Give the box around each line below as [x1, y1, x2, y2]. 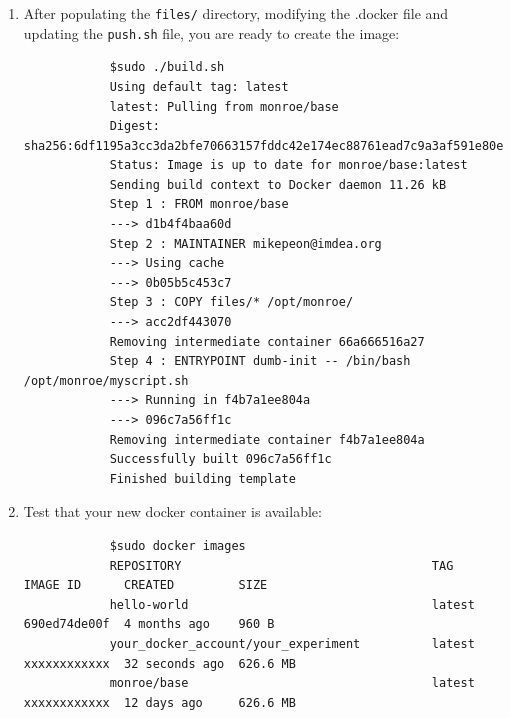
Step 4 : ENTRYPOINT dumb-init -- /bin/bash [109, 354, 411, 369]
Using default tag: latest [109, 79, 289, 94]
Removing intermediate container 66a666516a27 [109, 334, 425, 349]
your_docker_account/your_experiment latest [109, 636, 475, 651]
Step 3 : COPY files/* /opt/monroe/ [109, 295, 354, 310]
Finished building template [109, 471, 296, 486]
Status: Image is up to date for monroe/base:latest [109, 158, 468, 173]
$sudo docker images [109, 538, 246, 553]
